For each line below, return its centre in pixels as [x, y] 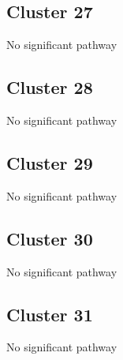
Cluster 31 [50, 314]
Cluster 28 [50, 87]
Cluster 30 [50, 238]
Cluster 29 [50, 162]
